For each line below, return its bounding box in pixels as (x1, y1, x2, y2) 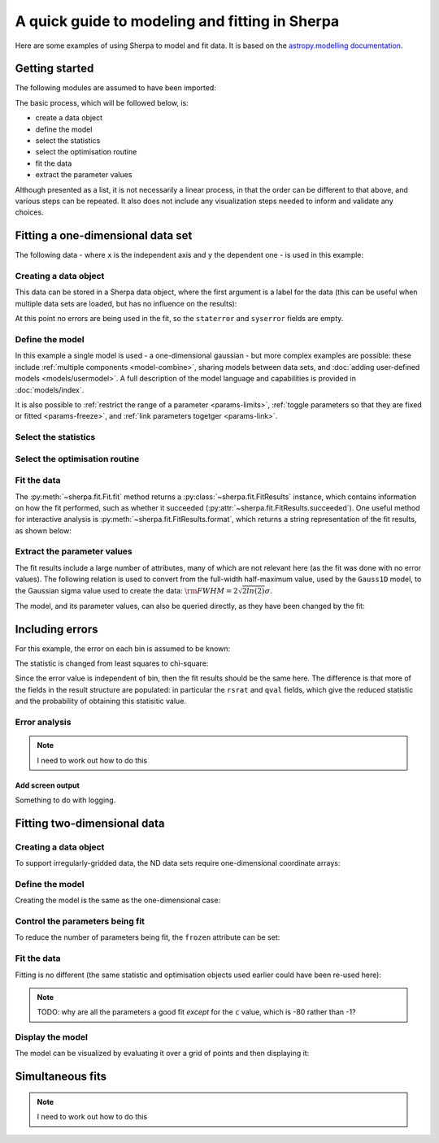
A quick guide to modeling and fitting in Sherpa (15, 12, 340, 30)
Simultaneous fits (15, 1070, 107, 1084)
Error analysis (15, 716, 72, 728)
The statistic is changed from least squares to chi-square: (15, 658, 209, 668)
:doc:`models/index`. (15, 385, 85, 394)
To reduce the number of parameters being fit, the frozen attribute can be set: (15, 932, 280, 942)
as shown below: (15, 525, 72, 536)
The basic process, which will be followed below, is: (15, 98, 189, 107)
